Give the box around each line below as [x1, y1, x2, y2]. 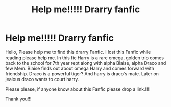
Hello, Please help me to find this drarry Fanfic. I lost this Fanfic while [5, 49, 151, 55]
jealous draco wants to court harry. [5, 76, 79, 82]
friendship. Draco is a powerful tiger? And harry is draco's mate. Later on [5, 70, 159, 77]
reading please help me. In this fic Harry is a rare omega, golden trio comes [5, 55, 164, 61]
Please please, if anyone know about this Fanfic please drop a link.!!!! [5, 86, 151, 92]
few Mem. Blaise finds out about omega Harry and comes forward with [5, 65, 155, 71]
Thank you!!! [5, 96, 32, 102]
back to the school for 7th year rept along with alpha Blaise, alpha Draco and [5, 60, 166, 66]
